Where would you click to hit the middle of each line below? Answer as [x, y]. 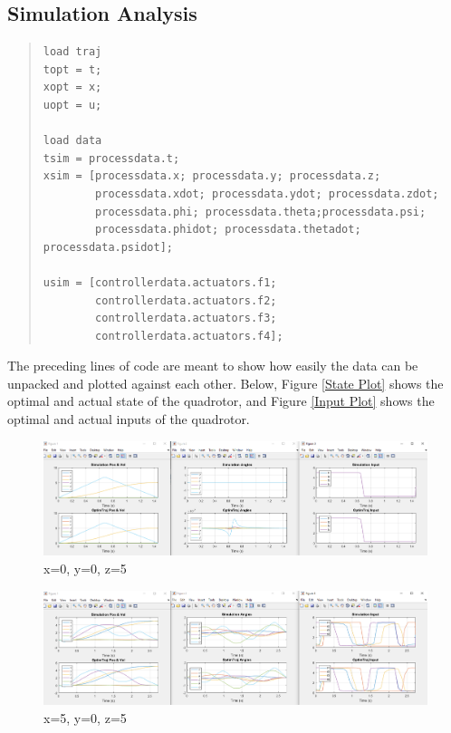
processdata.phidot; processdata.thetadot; [228, 230]
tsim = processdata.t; [111, 158]
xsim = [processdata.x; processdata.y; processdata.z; [212, 176]
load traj [72, 52]
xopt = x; [72, 87]
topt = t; [72, 69]
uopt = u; [72, 105]
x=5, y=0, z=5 [85, 718]
